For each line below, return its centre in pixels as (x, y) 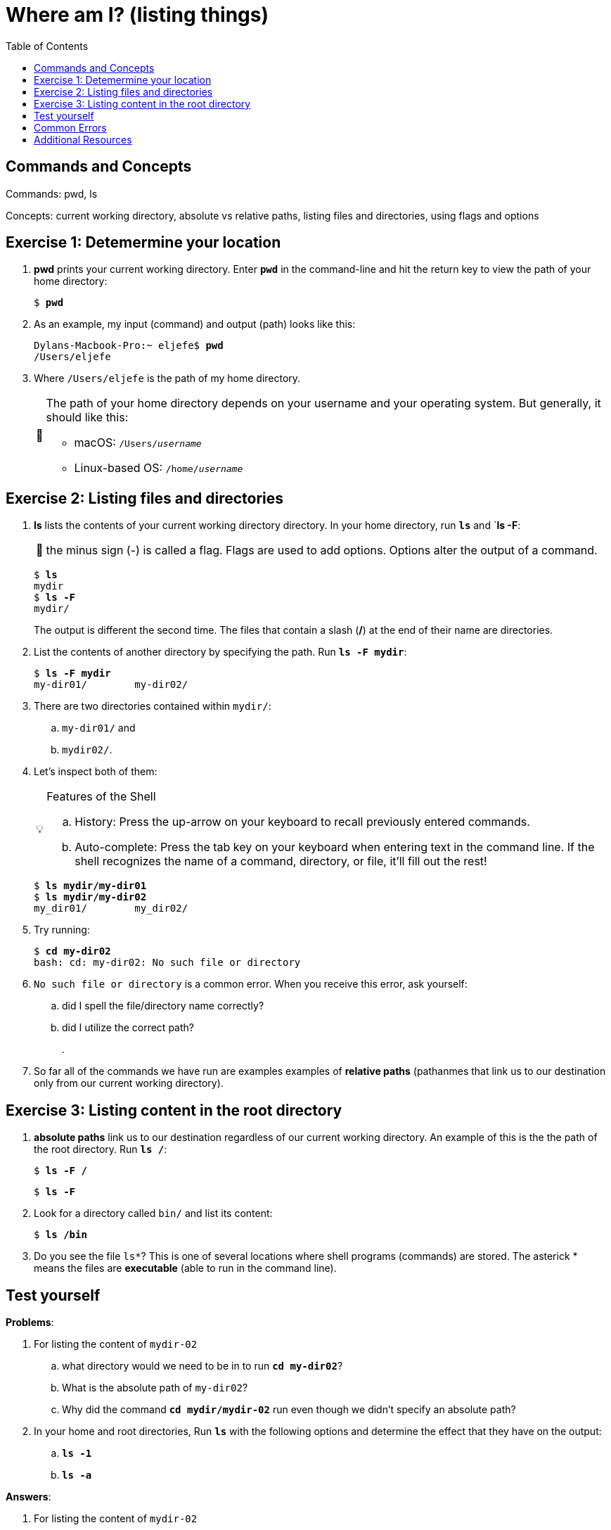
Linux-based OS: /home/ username (159, 468)
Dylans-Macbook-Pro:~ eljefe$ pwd (129, 346)
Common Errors (70, 127)
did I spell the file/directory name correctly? (163, 1006)
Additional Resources (83, 139)
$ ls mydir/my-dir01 (90, 886)
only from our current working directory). (129, 1083)
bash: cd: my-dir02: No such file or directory (167, 963)
